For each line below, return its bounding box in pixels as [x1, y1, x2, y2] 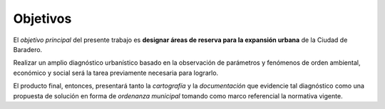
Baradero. [13, 45, 43, 53]
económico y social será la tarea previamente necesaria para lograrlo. [13, 68, 219, 77]
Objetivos [13, 11, 72, 26]
